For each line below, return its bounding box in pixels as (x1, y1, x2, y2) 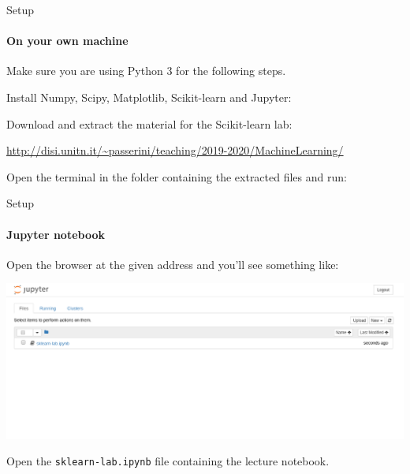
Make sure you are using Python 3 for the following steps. (6, 62, 286, 79)
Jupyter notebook (6, 226, 105, 242)
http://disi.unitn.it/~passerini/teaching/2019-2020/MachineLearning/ (6, 142, 344, 159)
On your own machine (6, 32, 129, 49)
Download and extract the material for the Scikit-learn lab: (6, 115, 293, 132)
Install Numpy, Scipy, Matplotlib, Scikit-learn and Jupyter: (6, 88, 292, 105)
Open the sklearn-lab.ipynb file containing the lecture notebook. (6, 453, 330, 469)
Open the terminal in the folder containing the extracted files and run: (6, 168, 347, 185)
